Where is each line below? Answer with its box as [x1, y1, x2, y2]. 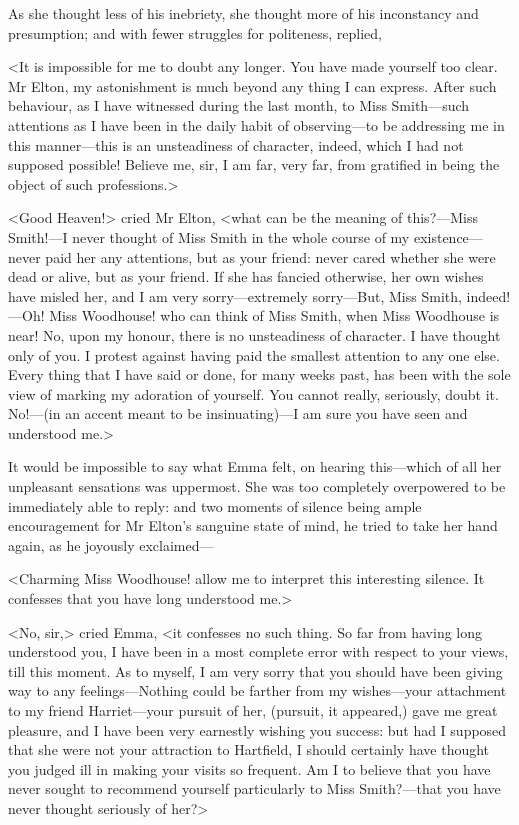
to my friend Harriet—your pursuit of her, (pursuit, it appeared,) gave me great [8, 700, 498, 720]
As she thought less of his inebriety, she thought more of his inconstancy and [8, 3, 479, 23]
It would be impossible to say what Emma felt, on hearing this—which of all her [8, 456, 502, 477]
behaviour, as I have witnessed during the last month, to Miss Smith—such [8, 95, 470, 116]
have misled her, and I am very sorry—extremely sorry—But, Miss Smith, [8, 285, 462, 306]
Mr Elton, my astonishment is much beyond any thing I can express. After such [8, 75, 497, 96]
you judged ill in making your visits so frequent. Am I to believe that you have [8, 758, 491, 779]
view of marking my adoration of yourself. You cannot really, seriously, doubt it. [8, 383, 499, 404]
